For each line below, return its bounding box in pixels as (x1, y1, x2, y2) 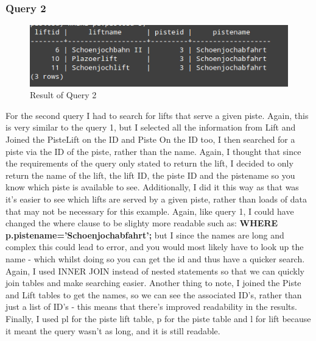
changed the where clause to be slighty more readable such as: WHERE (5, 217, 278, 229)
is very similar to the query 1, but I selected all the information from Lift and (5, 121, 296, 134)
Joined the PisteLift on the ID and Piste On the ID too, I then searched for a (5, 133, 295, 146)
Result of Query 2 (30, 88, 97, 101)
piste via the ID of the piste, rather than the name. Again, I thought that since (5, 145, 301, 157)
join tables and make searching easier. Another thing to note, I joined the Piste (5, 276, 301, 289)
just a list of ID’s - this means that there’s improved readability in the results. (5, 300, 297, 313)
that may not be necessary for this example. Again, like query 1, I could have (5, 204, 294, 217)
